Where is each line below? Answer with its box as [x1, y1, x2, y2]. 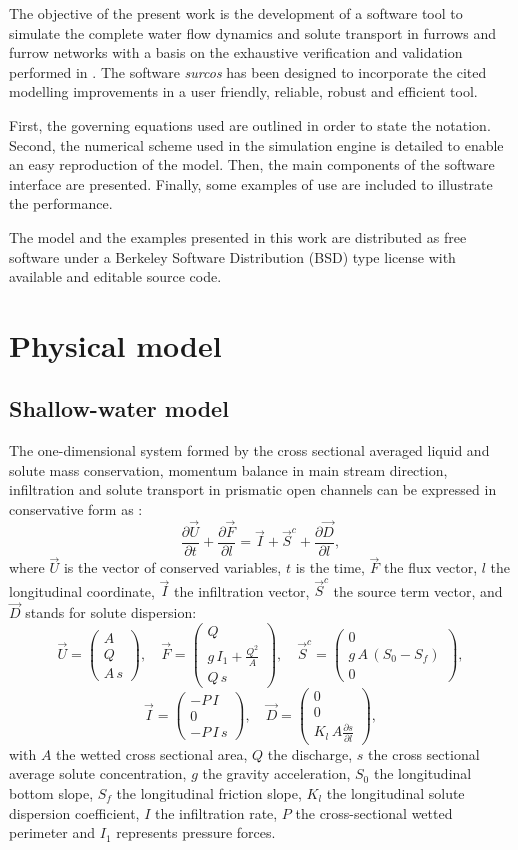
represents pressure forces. [116, 822, 276, 843]
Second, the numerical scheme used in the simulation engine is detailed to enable [9, 134, 504, 155]
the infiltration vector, [174, 580, 310, 601]
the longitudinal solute [326, 782, 465, 803]
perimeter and [9, 822, 96, 843]
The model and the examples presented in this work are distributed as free [9, 226, 467, 247]
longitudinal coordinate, [9, 580, 155, 601]
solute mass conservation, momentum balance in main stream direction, [9, 459, 448, 480]
